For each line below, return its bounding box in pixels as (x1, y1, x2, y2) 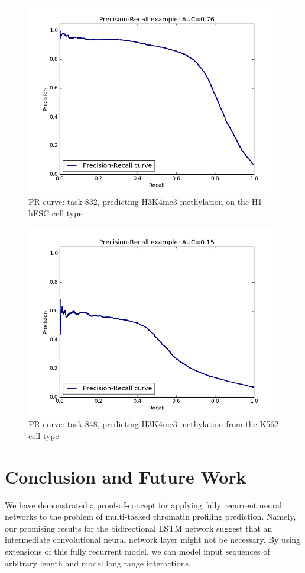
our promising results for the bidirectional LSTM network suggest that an (5, 521, 272, 534)
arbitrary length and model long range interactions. (5, 556, 191, 569)
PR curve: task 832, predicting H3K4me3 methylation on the (28, 195, 249, 207)
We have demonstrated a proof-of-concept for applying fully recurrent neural (5, 498, 283, 511)
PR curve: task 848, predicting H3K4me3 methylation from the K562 (28, 418, 279, 430)
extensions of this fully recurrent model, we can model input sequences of (5, 545, 270, 558)
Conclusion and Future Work (5, 464, 246, 488)
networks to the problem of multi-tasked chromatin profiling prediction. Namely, (5, 510, 296, 523)
